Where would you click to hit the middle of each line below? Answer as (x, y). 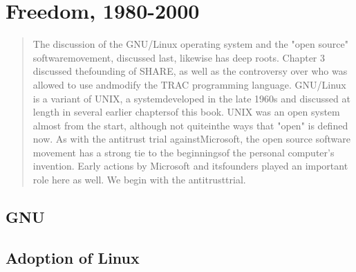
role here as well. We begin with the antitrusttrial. (139, 180)
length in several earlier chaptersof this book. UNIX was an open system (186, 112)
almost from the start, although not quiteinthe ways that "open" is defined (190, 125)
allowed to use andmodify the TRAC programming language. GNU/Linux (189, 84)
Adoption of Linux (73, 257)
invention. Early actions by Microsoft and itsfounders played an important (190, 166)
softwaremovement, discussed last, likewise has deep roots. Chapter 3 (179, 57)
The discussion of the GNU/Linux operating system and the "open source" (190, 44)
